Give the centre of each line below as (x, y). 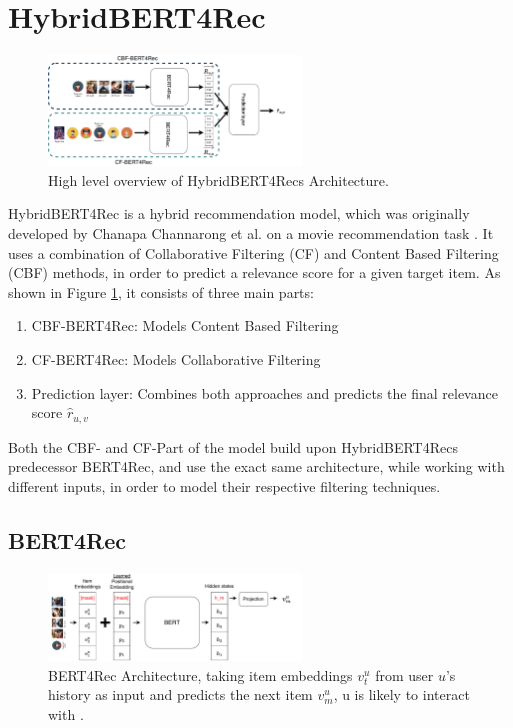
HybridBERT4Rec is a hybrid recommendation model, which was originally (239, 213)
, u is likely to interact (401, 694)
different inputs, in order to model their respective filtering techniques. (224, 485)
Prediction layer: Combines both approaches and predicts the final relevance (264, 392)
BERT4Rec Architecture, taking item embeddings (200, 674)
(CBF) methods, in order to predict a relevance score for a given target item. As (254, 272)
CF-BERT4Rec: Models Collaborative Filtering (176, 358)
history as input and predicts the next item (180, 694)
